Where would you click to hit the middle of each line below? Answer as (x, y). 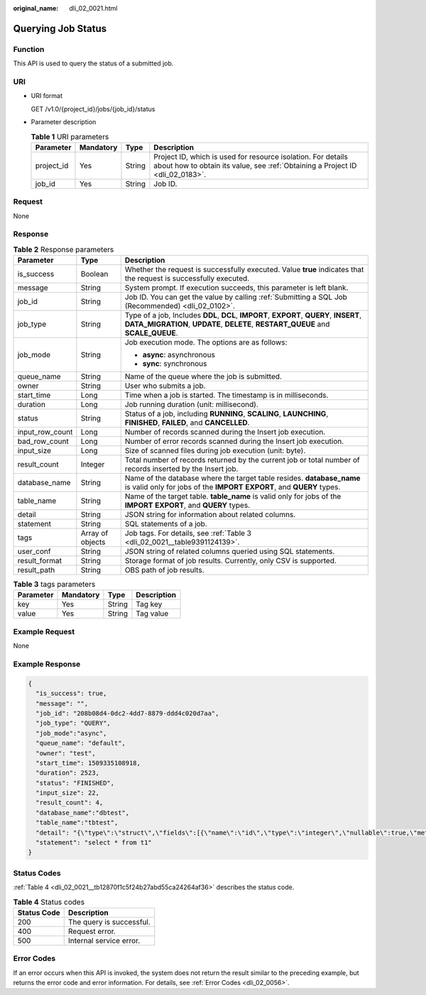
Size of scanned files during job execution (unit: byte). (215, 451)
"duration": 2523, (67, 773)
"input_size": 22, (67, 793)
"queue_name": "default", (81, 743)
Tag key (149, 604)
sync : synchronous (175, 364)
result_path (36, 570)
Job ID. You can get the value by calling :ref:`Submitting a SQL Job (236, 297)
